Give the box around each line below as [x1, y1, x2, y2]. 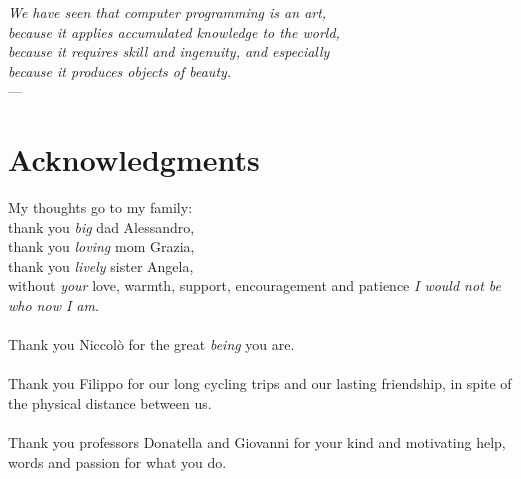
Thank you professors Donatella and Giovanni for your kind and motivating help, [8, 432, 506, 453]
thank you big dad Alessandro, [8, 216, 195, 237]
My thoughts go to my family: [8, 197, 193, 218]
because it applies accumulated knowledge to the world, [8, 21, 340, 42]
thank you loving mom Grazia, [8, 236, 195, 257]
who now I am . [8, 295, 99, 316]
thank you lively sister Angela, [8, 255, 194, 276]
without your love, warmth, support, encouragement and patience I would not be [8, 275, 501, 296]
